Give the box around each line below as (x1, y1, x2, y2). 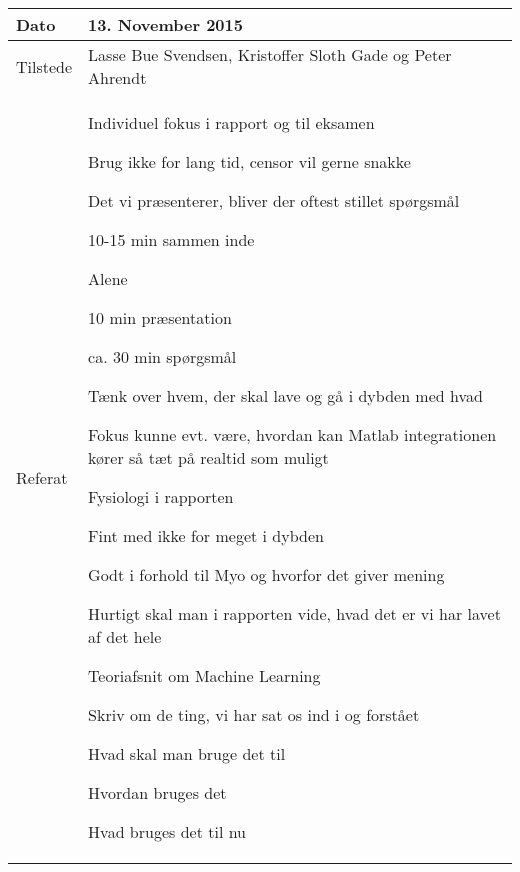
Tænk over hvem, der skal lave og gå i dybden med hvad (88, 384, 483, 407)
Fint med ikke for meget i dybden (88, 524, 324, 547)
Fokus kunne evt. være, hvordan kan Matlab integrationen (88, 423, 497, 446)
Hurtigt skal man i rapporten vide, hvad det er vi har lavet (88, 602, 501, 625)
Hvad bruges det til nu (88, 820, 247, 843)
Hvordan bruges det (88, 781, 227, 804)
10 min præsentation (88, 306, 232, 329)
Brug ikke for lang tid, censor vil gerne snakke (88, 150, 411, 173)
